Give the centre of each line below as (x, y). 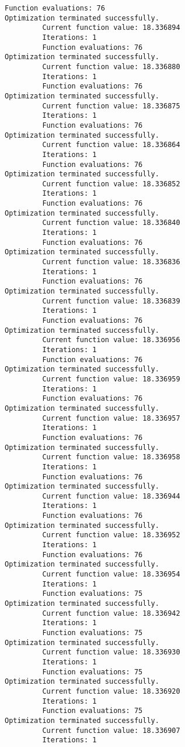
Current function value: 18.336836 (111, 262)
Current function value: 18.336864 (111, 145)
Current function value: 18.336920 (111, 691)
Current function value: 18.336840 (111, 223)
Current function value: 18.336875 (111, 106)
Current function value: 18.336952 (111, 535)
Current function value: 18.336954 (111, 574)
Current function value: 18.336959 (111, 379)
